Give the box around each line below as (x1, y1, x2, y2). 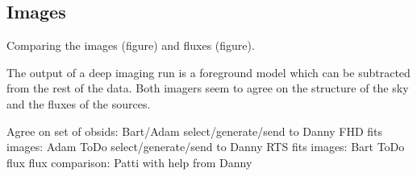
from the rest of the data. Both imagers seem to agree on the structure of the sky (6, 80, 409, 96)
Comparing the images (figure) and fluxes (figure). (6, 37, 255, 54)
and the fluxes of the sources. (6, 95, 151, 112)
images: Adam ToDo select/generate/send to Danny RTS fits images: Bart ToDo (6, 138, 405, 155)
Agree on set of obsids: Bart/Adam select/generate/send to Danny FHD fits (6, 122, 383, 139)
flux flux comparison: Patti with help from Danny (6, 153, 252, 170)
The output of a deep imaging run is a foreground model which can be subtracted (6, 63, 411, 80)
